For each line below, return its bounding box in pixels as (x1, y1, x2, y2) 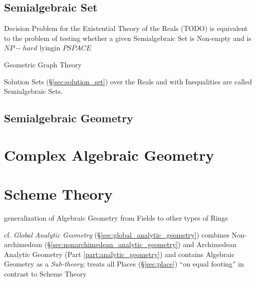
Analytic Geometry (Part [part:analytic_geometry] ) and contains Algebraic (4, 249, 235, 259)
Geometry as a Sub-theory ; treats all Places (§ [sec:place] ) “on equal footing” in (4, 259, 244, 269)
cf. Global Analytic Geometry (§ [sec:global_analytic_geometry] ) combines (4, 229, 230, 240)
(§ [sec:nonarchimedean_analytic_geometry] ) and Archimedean (44, 239, 237, 250)
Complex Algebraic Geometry (4, 144, 214, 165)
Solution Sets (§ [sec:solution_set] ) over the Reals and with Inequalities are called (4, 76, 252, 86)
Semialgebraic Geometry (4, 110, 133, 126)
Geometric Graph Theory (4, 59, 82, 69)
